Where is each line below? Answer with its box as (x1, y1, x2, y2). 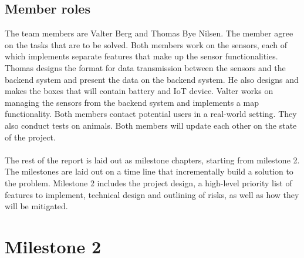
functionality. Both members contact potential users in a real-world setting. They (5, 108, 297, 120)
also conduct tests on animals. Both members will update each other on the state (5, 119, 297, 131)
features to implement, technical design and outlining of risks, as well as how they (5, 188, 299, 200)
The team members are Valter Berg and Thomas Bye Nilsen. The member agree (5, 27, 293, 39)
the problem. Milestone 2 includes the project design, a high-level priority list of (5, 176, 292, 189)
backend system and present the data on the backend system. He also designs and (5, 73, 299, 85)
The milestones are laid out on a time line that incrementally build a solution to (5, 165, 293, 177)
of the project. (5, 130, 56, 143)
